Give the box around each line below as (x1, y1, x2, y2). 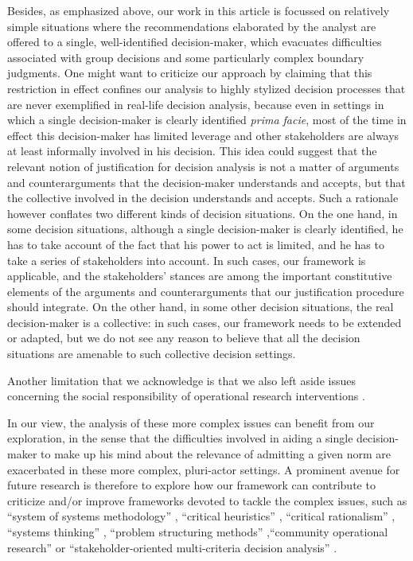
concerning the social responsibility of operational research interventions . (7, 388, 365, 404)
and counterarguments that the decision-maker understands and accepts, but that (7, 173, 406, 190)
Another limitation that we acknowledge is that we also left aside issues (7, 372, 356, 388)
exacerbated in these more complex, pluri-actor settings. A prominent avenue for (7, 461, 400, 477)
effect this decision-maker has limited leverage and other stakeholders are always (7, 127, 399, 143)
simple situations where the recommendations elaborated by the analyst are (7, 18, 376, 34)
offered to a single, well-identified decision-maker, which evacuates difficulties (7, 33, 382, 50)
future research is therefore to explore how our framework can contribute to (7, 477, 376, 493)
